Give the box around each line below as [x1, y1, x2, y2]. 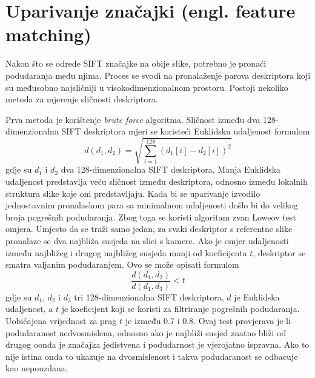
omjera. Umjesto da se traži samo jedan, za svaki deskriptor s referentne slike [5, 222, 293, 235]
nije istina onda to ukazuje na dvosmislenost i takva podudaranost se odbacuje [5, 350, 298, 362]
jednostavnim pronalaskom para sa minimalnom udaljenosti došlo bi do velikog [5, 199, 298, 211]
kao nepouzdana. [5, 362, 68, 374]
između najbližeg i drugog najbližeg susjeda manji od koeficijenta [5, 246, 247, 259]
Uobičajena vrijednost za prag [5, 314, 117, 327]
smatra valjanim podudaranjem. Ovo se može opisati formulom [5, 258, 239, 271]
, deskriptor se [253, 246, 306, 259]
